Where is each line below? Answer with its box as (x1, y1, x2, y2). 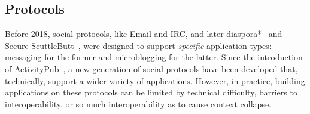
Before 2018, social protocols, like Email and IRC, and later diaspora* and (5, 27, 282, 40)
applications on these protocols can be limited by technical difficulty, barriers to (5, 86, 297, 98)
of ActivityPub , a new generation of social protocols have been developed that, (5, 62, 298, 75)
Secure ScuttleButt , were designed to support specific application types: (5, 39, 272, 51)
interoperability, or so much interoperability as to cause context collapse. (5, 97, 272, 110)
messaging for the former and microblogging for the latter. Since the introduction (5, 51, 303, 63)
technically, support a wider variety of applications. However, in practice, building (5, 74, 305, 87)
